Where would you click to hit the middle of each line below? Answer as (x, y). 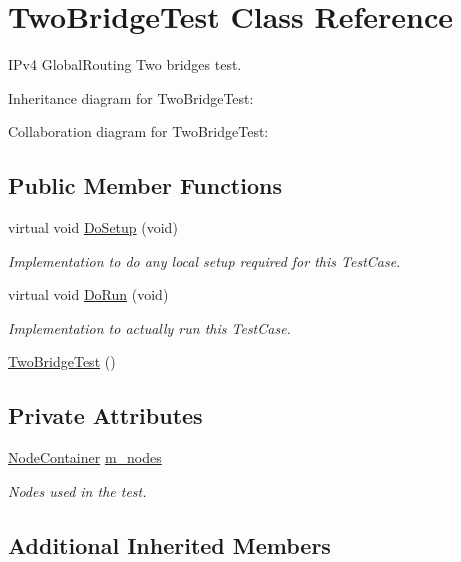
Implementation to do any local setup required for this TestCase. (204, 260)
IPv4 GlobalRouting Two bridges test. (125, 64)
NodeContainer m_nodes (85, 457)
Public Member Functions (145, 185)
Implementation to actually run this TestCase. (149, 327)
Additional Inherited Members (169, 544)
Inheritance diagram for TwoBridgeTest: (131, 97)
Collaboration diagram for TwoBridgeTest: (138, 131)
